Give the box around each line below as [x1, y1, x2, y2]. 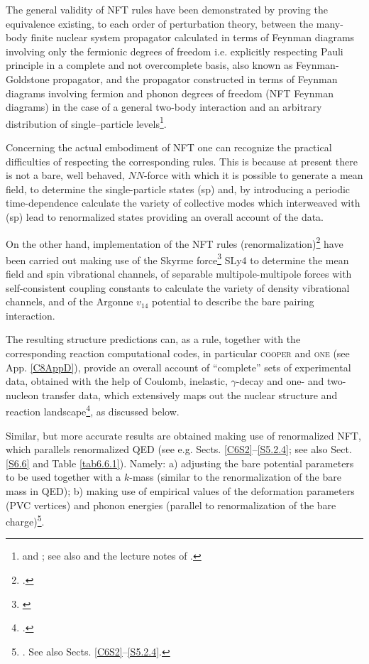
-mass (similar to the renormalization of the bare [129, 469, 341, 484]
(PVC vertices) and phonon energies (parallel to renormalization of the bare [6, 497, 336, 512]
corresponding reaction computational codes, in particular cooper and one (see [6, 346, 350, 361]
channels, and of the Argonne [6, 294, 133, 309]
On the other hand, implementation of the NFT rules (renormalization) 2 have [6, 234, 343, 251]
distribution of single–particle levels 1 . [6, 114, 167, 131]
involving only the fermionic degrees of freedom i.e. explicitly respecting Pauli [6, 43, 343, 58]
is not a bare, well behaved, [6, 168, 125, 183]
